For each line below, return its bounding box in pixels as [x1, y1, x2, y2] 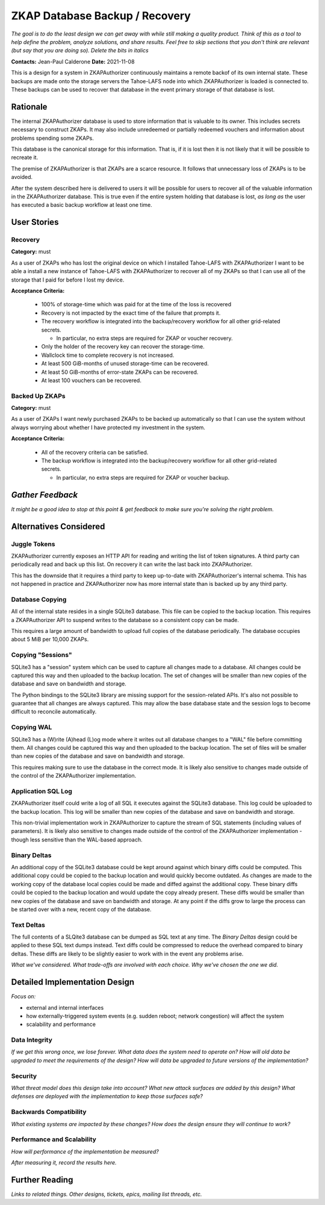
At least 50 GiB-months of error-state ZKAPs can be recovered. [41, 368, 199, 376]
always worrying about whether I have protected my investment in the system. [11, 424, 206, 431]
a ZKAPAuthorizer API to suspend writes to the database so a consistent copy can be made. [11, 616, 240, 623]
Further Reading [11, 1174, 73, 1185]
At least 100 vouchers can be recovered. [41, 377, 141, 384]
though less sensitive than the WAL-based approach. [11, 835, 143, 843]
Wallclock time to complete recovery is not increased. [41, 351, 175, 359]
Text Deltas [11, 920, 45, 929]
